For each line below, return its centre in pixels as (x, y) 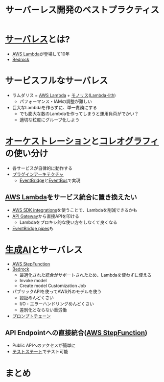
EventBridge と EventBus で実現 (50, 180)
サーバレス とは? (37, 39)
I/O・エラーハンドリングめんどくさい (57, 304)
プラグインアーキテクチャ (38, 174)
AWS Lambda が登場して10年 (41, 54)
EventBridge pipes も (33, 228)
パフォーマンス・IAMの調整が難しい (56, 101)
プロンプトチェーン (31, 316)
